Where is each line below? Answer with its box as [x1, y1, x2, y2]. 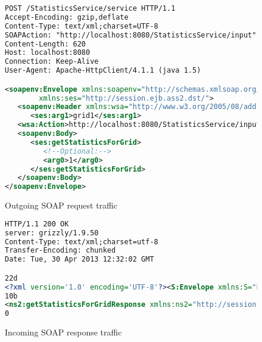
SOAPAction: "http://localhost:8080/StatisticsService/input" [5, 30, 257, 39]
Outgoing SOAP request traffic [5, 199, 117, 212]
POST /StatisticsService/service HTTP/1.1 [5, 4, 176, 13]
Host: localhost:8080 [5, 48, 91, 57]
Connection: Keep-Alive [5, 57, 99, 66]
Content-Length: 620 [5, 39, 86, 48]
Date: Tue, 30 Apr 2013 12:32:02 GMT [5, 255, 154, 264]
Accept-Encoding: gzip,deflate [5, 13, 129, 21]
